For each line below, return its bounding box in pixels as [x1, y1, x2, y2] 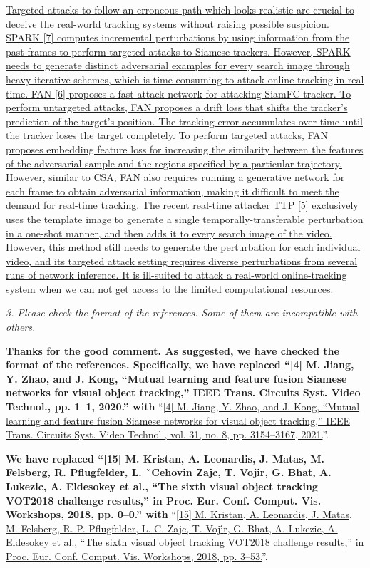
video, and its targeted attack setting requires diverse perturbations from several [6, 253, 358, 268]
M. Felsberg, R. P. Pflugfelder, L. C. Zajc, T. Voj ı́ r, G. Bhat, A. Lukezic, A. [6, 520, 338, 535]
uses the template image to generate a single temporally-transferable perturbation [6, 211, 364, 226]
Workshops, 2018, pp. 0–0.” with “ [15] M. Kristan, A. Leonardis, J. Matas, [6, 507, 352, 522]
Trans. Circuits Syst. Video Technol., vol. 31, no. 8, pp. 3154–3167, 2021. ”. [6, 427, 329, 442]
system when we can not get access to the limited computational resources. [6, 281, 334, 296]
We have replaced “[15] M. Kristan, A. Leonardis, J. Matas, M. [6, 450, 325, 465]
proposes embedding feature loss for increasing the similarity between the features [6, 141, 364, 156]
